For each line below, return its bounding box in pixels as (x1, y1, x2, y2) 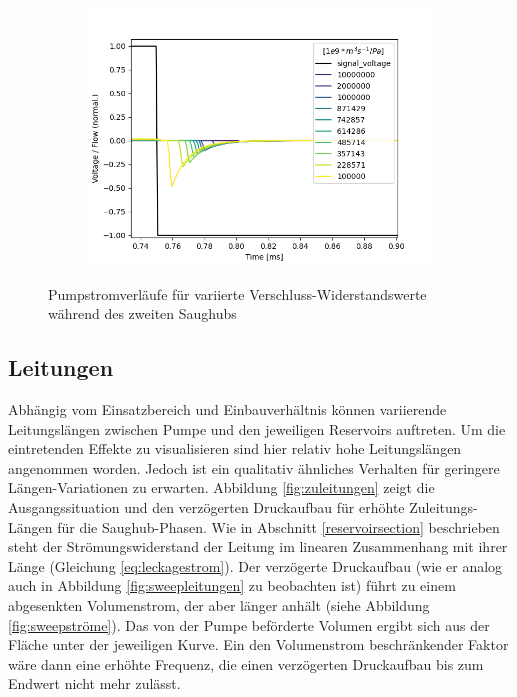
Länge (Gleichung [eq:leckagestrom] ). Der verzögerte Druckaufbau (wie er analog (8, 555, 503, 576)
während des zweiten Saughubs (48, 303, 237, 324)
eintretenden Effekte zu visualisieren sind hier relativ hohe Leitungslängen (8, 438, 462, 459)
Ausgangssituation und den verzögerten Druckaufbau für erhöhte (8, 496, 405, 517)
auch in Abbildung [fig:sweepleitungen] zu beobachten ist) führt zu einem (8, 575, 456, 596)
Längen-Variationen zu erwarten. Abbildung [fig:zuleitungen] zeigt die (8, 477, 435, 498)
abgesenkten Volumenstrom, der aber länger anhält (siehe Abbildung (8, 594, 430, 615)
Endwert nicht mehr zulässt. (8, 673, 181, 694)
